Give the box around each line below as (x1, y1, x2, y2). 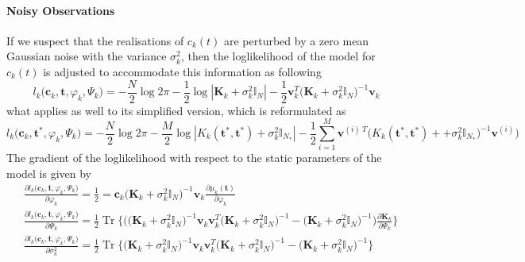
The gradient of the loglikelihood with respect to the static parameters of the (6, 149, 382, 166)
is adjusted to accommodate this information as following (43, 63, 322, 79)
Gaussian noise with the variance (6, 48, 167, 64)
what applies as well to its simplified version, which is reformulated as (6, 102, 346, 118)
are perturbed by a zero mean (223, 32, 369, 48)
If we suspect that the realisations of (6, 32, 184, 48)
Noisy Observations (6, 2, 115, 18)
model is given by (6, 164, 92, 181)
